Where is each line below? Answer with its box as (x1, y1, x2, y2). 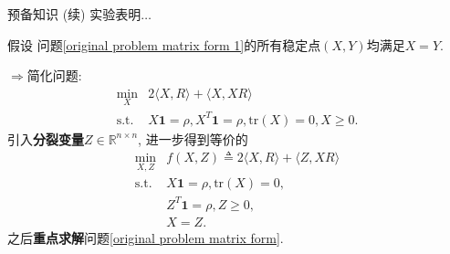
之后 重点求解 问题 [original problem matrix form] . (7, 228, 284, 247)
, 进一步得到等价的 (138, 129, 248, 148)
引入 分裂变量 (7, 129, 84, 148)
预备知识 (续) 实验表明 (7, 5, 141, 23)
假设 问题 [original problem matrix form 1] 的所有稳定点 (7, 35, 321, 54)
